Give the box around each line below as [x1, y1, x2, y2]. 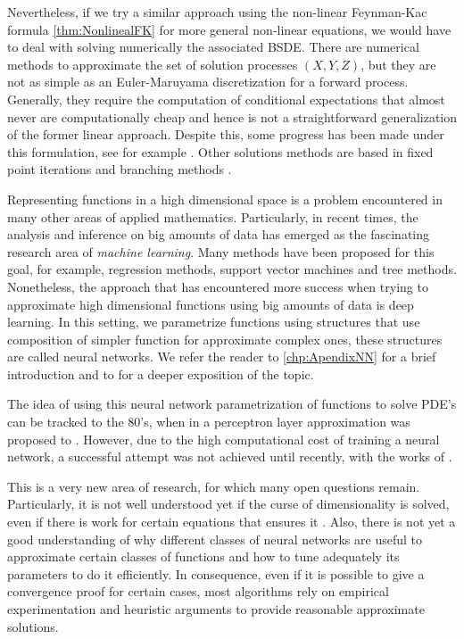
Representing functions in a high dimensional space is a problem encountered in [7, 189, 443, 208]
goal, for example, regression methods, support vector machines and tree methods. [7, 260, 457, 278]
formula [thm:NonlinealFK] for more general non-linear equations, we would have [7, 20, 452, 38]
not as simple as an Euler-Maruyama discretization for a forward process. [7, 72, 409, 91]
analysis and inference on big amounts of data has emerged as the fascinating [7, 225, 430, 244]
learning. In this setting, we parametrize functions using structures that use [7, 312, 420, 331]
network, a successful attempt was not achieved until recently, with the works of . [7, 447, 452, 466]
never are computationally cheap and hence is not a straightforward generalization [7, 107, 458, 126]
